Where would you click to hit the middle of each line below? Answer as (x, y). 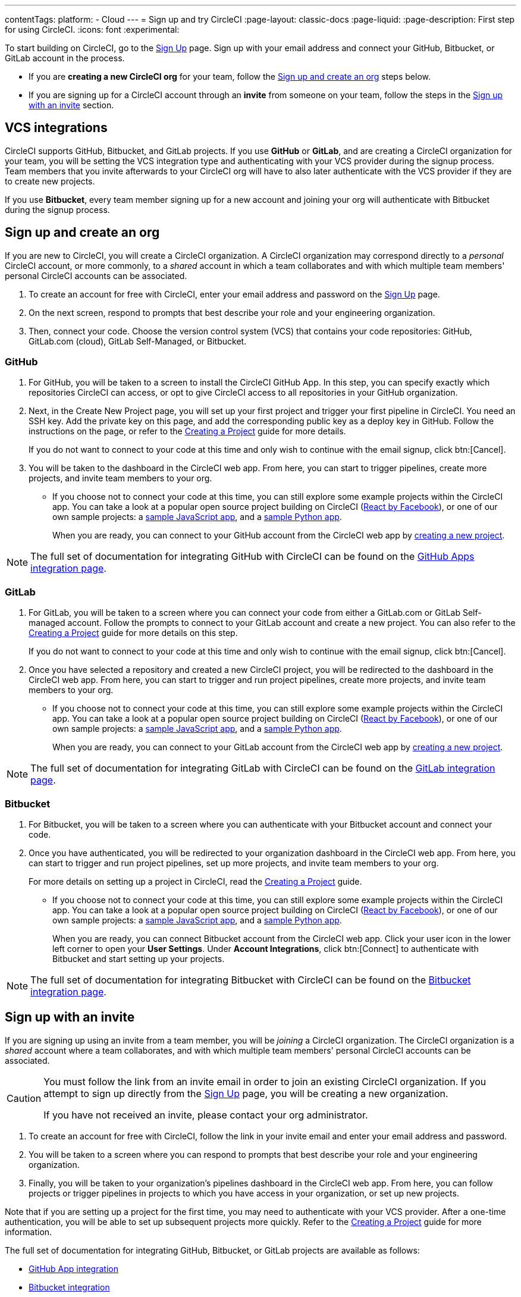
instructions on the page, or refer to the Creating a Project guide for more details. (187, 431)
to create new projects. (50, 181)
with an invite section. (71, 105)
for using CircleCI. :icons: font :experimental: (92, 29)
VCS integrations (56, 128)
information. (29, 1232)
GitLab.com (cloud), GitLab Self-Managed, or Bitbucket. (138, 341)
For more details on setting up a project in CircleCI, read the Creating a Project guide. (195, 881)
